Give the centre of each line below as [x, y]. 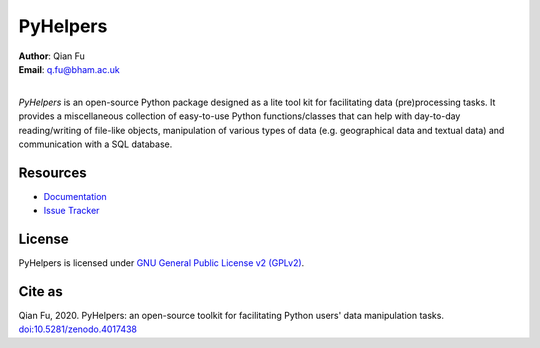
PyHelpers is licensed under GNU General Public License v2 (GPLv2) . [161, 263]
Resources [52, 172]
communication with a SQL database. [95, 144]
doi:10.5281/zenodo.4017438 [78, 329]
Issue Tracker [71, 211]
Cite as [41, 291]
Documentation [75, 196]
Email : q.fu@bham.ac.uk [69, 69]
